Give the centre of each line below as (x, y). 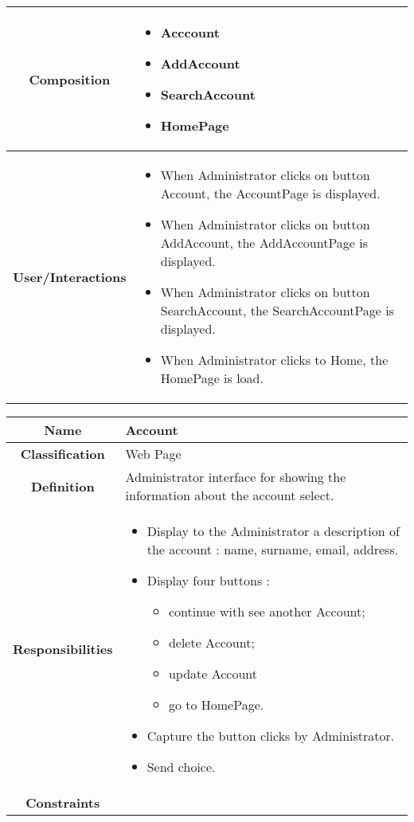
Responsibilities (63, 649)
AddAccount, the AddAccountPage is (264, 243)
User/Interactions (70, 276)
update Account (213, 673)
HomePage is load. (212, 378)
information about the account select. (230, 495)
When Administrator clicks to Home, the (274, 360)
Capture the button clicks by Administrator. (271, 736)
